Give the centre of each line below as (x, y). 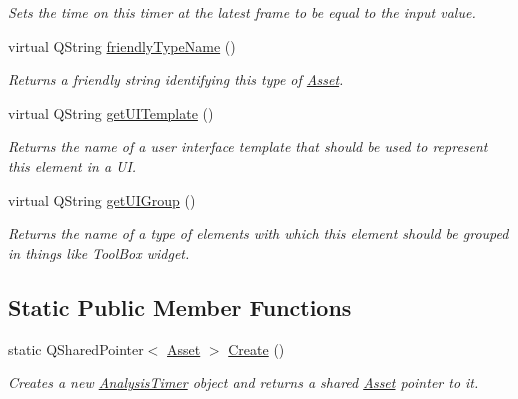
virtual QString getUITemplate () (111, 112)
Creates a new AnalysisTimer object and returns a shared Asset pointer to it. (243, 382)
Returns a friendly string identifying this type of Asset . (176, 79)
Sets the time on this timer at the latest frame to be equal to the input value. (242, 12)
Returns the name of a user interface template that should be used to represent (248, 146)
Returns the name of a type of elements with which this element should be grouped (258, 233)
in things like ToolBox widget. (99, 252)
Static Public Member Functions (180, 306)
